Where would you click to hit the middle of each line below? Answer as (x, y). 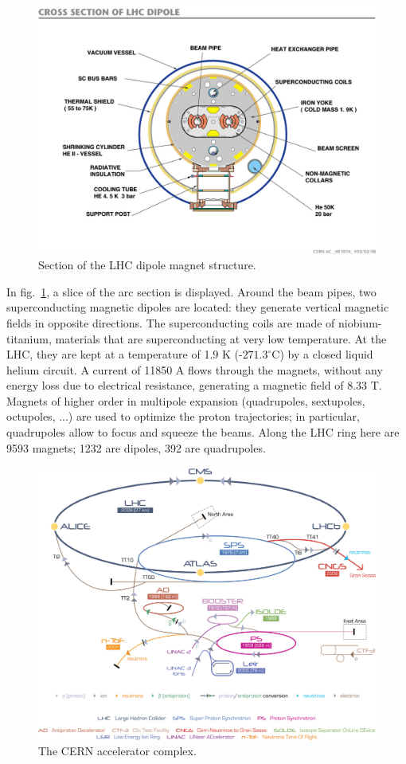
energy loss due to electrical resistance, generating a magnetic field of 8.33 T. (194, 385)
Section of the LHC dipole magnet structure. (147, 265)
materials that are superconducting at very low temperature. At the (221, 338)
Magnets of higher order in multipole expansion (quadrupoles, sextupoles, (186, 400)
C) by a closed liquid (322, 354)
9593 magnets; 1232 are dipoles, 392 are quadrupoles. (136, 447)
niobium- (360, 322)
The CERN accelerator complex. (117, 751)
